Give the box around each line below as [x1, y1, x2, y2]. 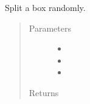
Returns [29, 86, 59, 99]
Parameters [29, 21, 71, 34]
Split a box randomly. [5, 1, 86, 13]
